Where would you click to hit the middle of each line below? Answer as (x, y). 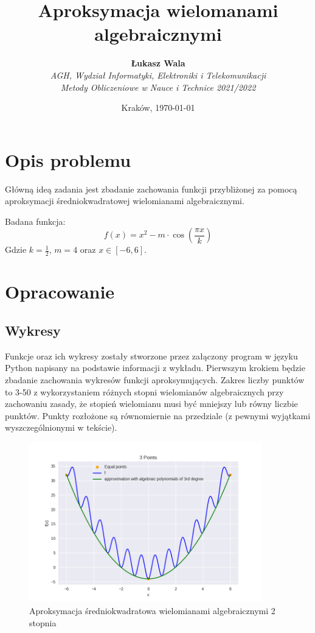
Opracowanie (60, 292)
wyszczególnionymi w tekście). (61, 427)
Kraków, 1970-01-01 (158, 108)
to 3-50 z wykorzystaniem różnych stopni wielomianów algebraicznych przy (144, 391)
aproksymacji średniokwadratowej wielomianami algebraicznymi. (125, 201)
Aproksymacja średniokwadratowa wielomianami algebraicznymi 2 (152, 610)
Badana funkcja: (35, 221)
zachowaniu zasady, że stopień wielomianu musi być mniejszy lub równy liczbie (151, 404)
